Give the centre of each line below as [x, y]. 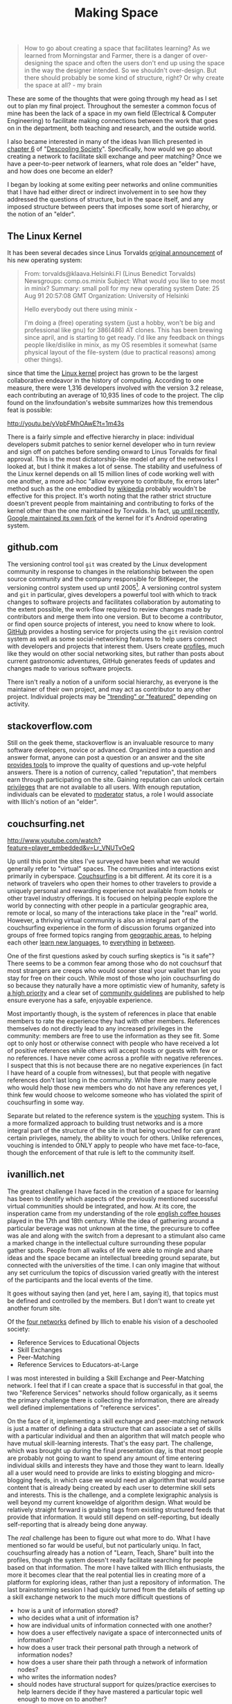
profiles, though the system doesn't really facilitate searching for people [110, 1560]
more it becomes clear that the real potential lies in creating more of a [107, 1575]
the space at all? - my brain [63, 85]
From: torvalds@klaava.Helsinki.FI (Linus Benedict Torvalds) [110, 273]
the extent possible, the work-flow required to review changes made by [109, 609]
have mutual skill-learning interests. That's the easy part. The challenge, [110, 1443]
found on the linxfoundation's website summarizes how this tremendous [110, 402]
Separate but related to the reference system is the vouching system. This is [116, 1116]
